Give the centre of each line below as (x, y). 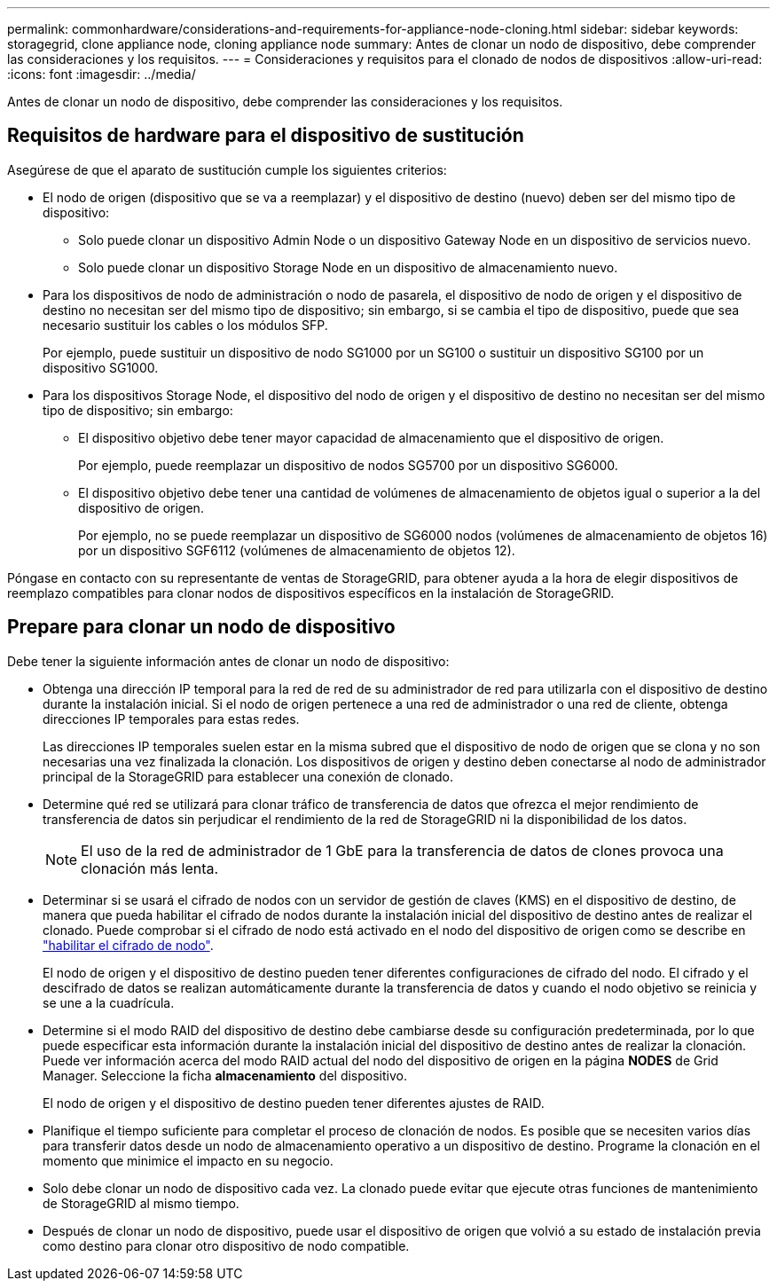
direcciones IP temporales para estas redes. (171, 719)
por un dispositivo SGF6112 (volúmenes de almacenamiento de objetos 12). (297, 550)
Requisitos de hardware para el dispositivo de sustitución (266, 136)
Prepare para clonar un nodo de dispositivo (201, 627)
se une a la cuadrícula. (109, 1002)
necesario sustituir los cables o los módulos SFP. (185, 325)
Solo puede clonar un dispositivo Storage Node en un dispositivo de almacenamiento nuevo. (348, 267)
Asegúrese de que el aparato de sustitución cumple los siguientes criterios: (227, 169)
